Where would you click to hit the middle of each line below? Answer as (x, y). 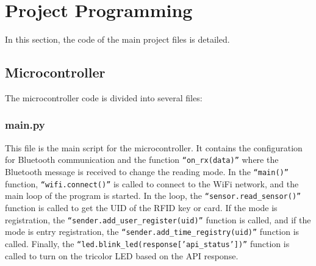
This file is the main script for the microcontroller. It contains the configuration (154, 147)
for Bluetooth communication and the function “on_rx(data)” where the (142, 160)
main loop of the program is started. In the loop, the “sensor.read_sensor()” (153, 196)
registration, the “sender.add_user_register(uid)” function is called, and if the (158, 219)
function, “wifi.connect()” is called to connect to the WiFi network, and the (152, 183)
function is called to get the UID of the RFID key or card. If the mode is (141, 207)
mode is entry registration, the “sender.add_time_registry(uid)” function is (152, 232)
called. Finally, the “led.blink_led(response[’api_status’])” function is (147, 243)
